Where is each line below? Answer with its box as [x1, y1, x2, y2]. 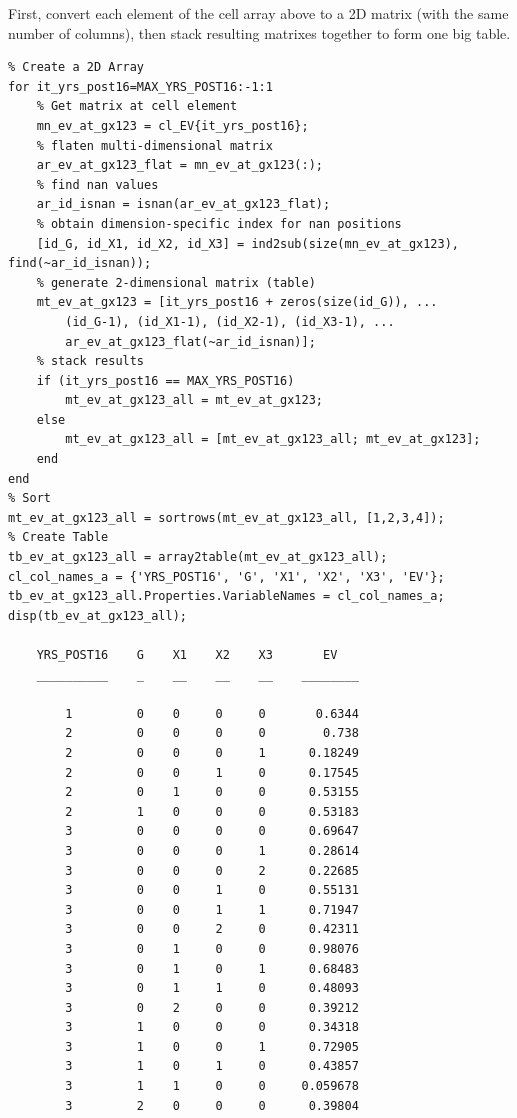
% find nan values [36, 177, 159, 192]
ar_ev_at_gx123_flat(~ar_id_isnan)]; [65, 334, 316, 349]
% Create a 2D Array [8, 60, 145, 75]
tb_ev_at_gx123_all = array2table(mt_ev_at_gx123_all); [8, 550, 388, 565]
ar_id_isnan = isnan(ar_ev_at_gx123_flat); [36, 197, 331, 212]
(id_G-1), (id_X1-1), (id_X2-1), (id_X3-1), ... [65, 314, 395, 329]
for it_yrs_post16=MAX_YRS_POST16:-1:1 [8, 79, 273, 94]
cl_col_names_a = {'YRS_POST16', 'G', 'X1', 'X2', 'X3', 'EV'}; [8, 569, 445, 584]
